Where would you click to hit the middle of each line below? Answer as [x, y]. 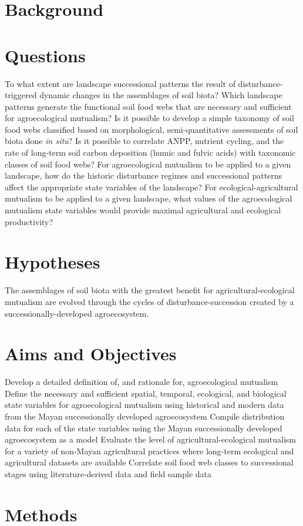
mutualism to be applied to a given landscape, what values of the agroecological [149, 198]
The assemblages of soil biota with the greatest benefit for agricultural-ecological [150, 290]
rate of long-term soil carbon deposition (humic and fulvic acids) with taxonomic [150, 153]
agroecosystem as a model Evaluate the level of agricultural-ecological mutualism [151, 439]
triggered [21, 95]
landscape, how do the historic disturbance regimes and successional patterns [144, 175]
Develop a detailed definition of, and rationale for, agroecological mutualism [142, 382]
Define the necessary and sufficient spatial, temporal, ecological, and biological [146, 393]
